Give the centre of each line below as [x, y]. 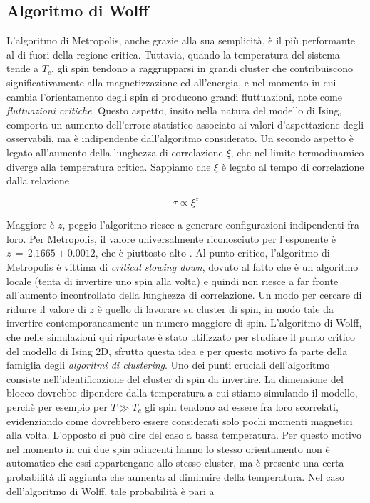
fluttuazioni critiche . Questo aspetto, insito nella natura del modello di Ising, [174, 110]
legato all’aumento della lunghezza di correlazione [115, 152]
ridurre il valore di [46, 308]
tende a [23, 68]
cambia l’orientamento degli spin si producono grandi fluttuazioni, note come [174, 96]
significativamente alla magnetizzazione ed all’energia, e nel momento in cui [171, 82]
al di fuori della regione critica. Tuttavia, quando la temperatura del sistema [173, 54]
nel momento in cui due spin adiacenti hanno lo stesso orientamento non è [168, 448]
